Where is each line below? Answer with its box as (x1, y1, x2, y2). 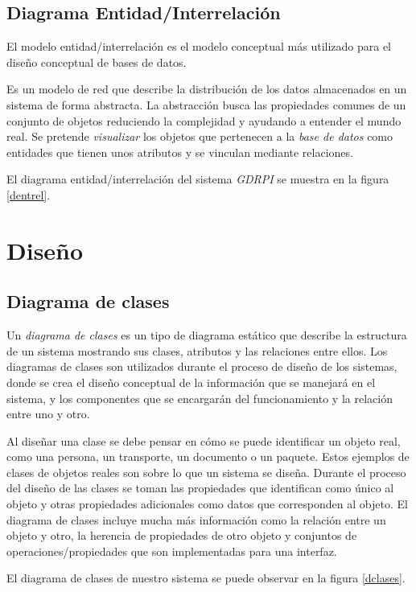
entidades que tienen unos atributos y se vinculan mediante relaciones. (6, 143, 353, 160)
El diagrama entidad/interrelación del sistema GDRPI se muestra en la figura (6, 171, 389, 187)
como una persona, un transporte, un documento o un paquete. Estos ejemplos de (6, 448, 410, 465)
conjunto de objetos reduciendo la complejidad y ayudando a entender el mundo (6, 112, 402, 129)
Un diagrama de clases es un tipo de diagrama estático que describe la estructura (6, 327, 407, 343)
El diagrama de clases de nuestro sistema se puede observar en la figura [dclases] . (6, 569, 406, 586)
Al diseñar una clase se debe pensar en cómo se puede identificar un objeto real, (6, 432, 401, 449)
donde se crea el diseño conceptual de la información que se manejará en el (6, 373, 376, 390)
